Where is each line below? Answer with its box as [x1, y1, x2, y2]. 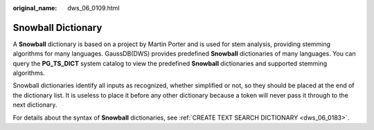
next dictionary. [12, 100, 57, 109]
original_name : [12, 4, 57, 12]
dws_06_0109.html [67, 4, 121, 12]
